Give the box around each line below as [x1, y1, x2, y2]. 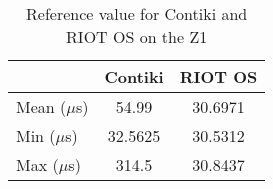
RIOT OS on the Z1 [66, 25, 208, 48]
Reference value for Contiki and [26, 2, 248, 25]
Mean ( [16, 95, 67, 118]
